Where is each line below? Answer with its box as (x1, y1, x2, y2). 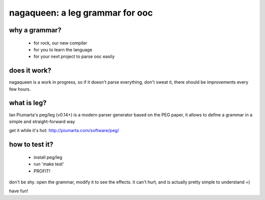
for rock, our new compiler (33, 40, 88, 46)
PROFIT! (33, 168, 51, 174)
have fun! (9, 188, 28, 194)
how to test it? (9, 140, 53, 149)
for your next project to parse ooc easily (33, 54, 115, 60)
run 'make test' (33, 161, 64, 167)
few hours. (9, 86, 31, 92)
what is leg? (9, 99, 47, 107)
